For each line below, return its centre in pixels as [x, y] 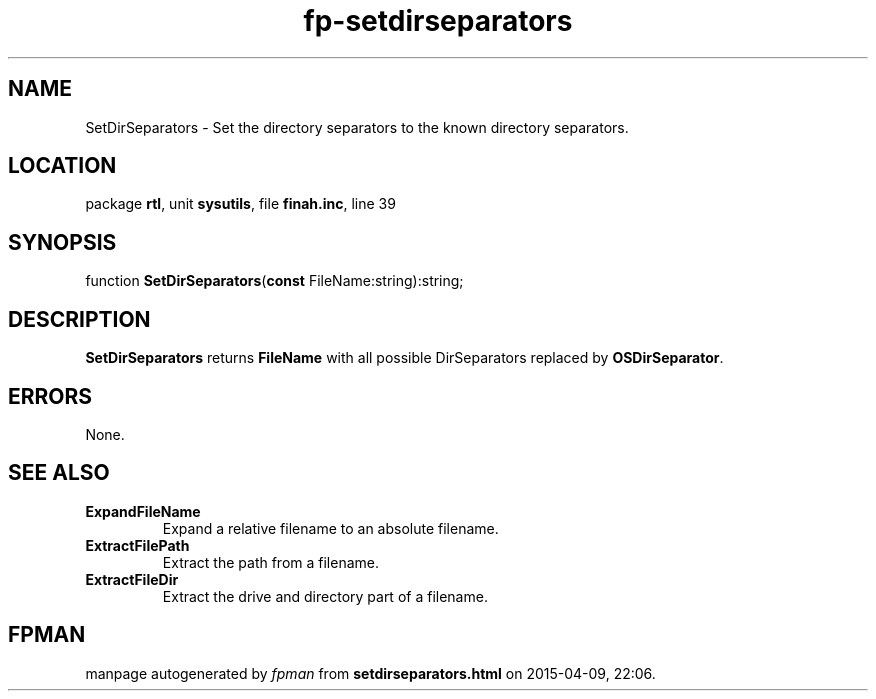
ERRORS [50, 396]
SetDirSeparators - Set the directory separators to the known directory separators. [357, 127]
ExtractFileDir [132, 579]
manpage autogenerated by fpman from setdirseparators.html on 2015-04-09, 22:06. [370, 673]
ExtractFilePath [137, 545]
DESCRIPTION [79, 319]
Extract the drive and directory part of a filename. [325, 596]
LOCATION [62, 166]
